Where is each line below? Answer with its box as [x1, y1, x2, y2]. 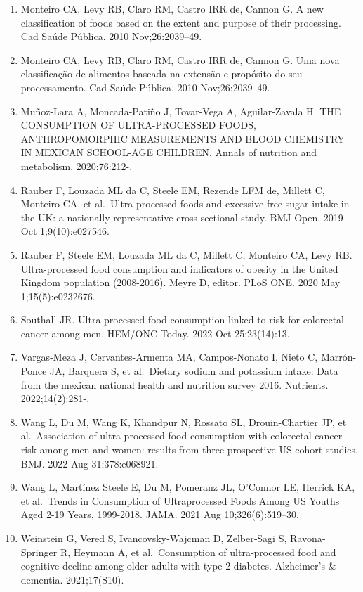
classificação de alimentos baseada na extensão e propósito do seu [20, 66, 303, 81]
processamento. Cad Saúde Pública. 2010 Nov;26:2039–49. [20, 79, 270, 94]
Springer [20, 544, 58, 559]
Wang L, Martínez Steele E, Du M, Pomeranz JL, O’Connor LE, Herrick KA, [20, 480, 355, 494]
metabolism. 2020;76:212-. [20, 158, 133, 173]
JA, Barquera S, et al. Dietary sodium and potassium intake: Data [49, 363, 338, 378]
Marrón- [320, 349, 357, 364]
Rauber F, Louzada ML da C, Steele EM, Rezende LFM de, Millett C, [20, 182, 325, 197]
